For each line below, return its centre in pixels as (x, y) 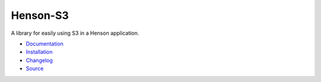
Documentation (45, 44)
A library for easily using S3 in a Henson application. (75, 33)
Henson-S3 (40, 15)
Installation (39, 52)
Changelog (39, 60)
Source (35, 68)
